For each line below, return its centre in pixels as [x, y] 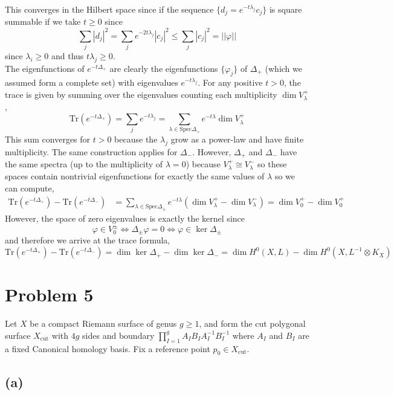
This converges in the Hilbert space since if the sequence [109, 9]
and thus [67, 55]
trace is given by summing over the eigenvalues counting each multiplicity [141, 95]
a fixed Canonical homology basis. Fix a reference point [108, 348]
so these [272, 164]
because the [136, 139]
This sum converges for [48, 139]
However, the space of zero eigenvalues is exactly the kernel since [125, 218]
